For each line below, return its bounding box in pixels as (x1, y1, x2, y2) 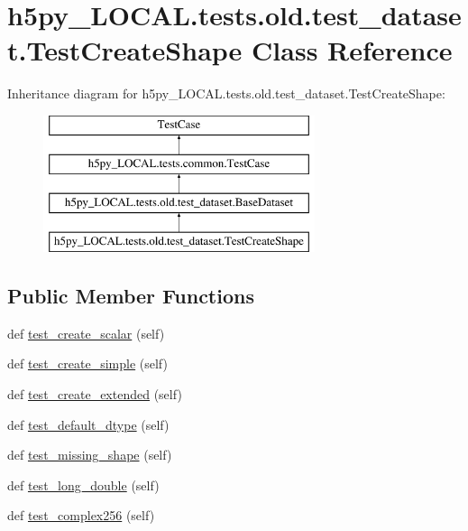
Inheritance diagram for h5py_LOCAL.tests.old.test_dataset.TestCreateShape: (7, 84, 445, 103)
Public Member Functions (7, 282, 254, 310)
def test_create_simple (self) (7, 354, 168, 373)
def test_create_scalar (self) (7, 323, 165, 342)
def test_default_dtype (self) (7, 415, 170, 433)
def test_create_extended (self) (7, 385, 182, 404)
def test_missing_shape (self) (7, 445, 172, 464)
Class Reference (252, 32, 453, 69)
